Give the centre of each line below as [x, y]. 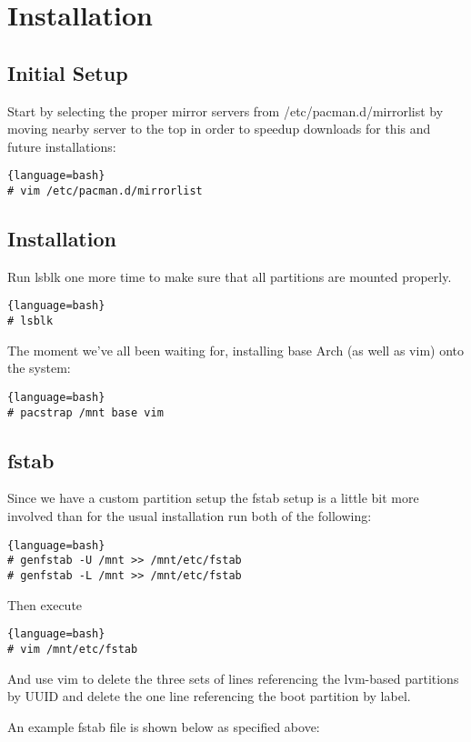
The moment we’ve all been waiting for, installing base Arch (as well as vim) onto [235, 350]
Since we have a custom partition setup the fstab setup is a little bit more [213, 498]
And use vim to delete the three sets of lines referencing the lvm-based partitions [233, 678]
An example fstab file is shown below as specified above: [164, 726]
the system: [39, 368]
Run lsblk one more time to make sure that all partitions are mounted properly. [230, 276]
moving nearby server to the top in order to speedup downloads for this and [219, 129]
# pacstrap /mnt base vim [85, 412]
